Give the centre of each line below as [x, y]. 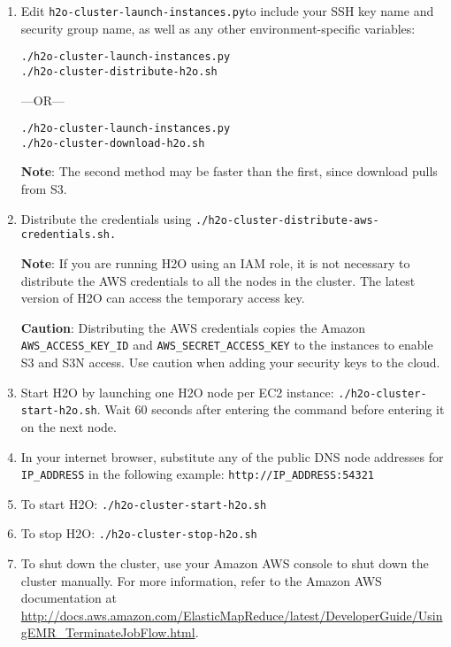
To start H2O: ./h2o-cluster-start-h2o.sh [144, 503]
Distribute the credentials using [106, 218]
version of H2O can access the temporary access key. [163, 298]
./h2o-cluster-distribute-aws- [287, 220]
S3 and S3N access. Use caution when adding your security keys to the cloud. [230, 362]
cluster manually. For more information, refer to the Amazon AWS [201, 580]
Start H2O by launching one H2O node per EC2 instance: [177, 392]
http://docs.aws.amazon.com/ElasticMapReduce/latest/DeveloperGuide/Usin [232, 615]
